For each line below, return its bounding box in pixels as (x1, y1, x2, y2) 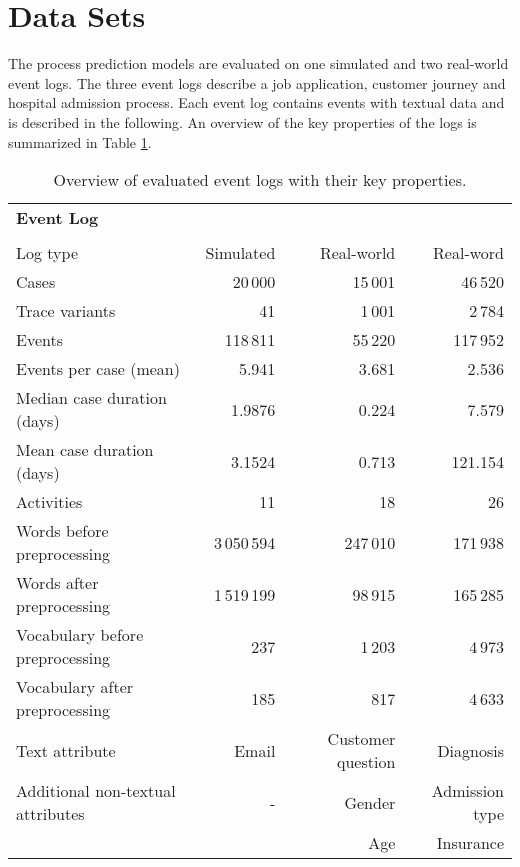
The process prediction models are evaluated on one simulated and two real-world (8, 53, 509, 74)
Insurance (436, 831, 504, 855)
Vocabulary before (16, 623, 144, 647)
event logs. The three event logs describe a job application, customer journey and (8, 72, 506, 93)
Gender (344, 790, 396, 814)
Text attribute (16, 738, 116, 762)
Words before (16, 519, 109, 543)
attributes (16, 802, 85, 826)
